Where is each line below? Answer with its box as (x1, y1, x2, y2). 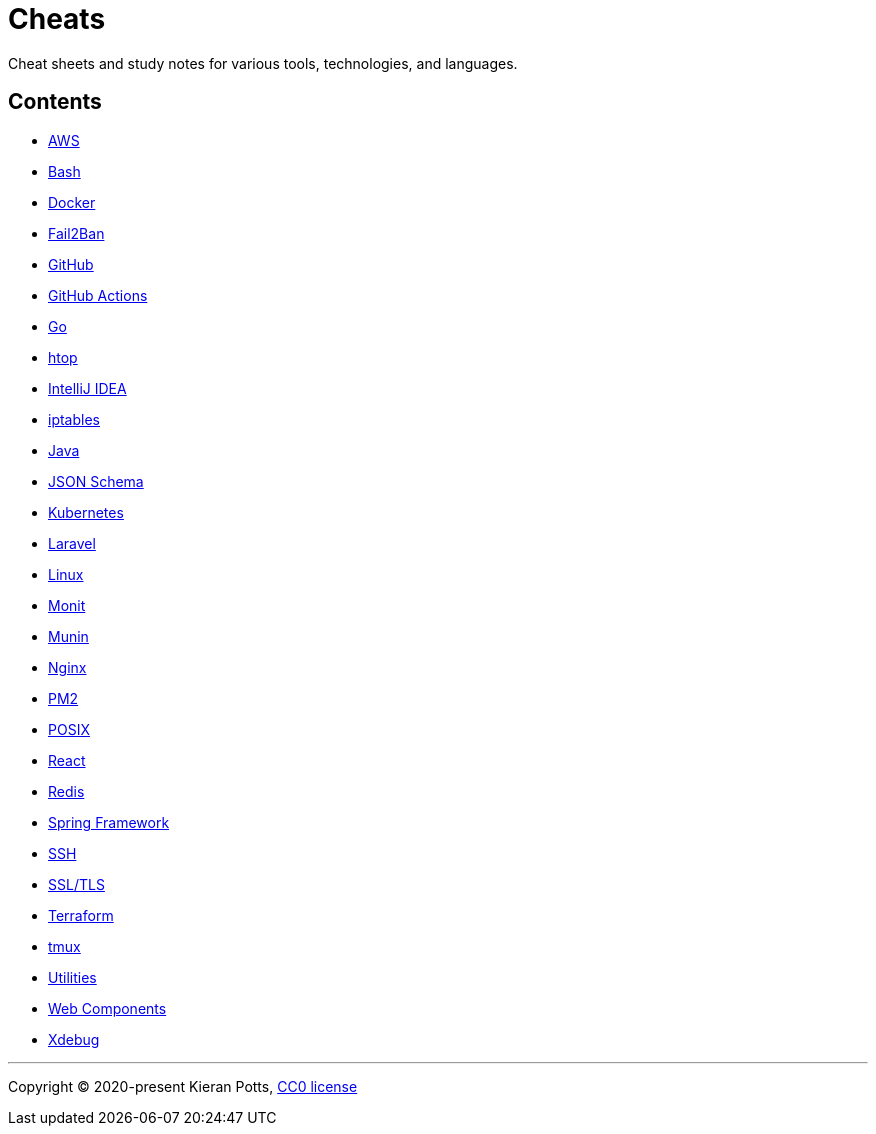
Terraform (48, 906, 114, 924)
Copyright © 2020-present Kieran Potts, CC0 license (8, 1077, 358, 1095)
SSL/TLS (48, 875, 105, 893)
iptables (48, 410, 100, 428)
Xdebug (48, 1030, 100, 1048)
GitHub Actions (48, 286, 148, 304)
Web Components (48, 999, 167, 1017)
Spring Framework (48, 813, 170, 831)
